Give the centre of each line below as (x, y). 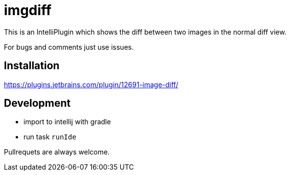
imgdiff (28, 10)
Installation (32, 66)
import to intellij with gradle (67, 122)
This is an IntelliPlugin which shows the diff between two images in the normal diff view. (145, 32)
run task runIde (50, 137)
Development (37, 103)
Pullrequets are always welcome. (57, 152)
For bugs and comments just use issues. (69, 47)
